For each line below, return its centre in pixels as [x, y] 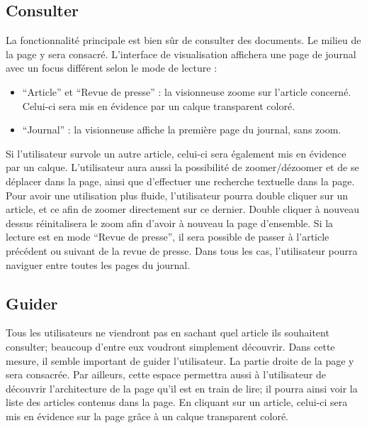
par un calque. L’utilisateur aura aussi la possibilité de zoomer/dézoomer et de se [182, 167]
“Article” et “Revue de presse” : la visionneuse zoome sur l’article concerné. [187, 91]
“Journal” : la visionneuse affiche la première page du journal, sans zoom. [182, 130]
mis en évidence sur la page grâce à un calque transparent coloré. [147, 416]
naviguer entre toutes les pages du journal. [98, 264]
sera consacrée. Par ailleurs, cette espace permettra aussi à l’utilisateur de [166, 374]
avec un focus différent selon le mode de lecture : [112, 68]
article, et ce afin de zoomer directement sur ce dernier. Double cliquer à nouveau [183, 209]
